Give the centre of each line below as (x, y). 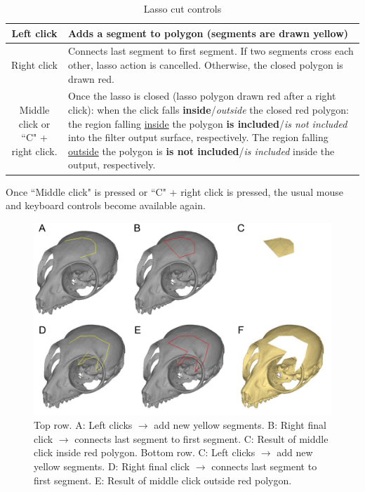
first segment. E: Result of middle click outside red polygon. (163, 480)
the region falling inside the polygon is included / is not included (208, 123)
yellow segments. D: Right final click (112, 466)
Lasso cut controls (182, 8)
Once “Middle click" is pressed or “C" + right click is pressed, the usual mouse (174, 191)
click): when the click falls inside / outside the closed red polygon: (208, 110)
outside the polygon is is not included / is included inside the (201, 151)
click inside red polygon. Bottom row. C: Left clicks (145, 452)
